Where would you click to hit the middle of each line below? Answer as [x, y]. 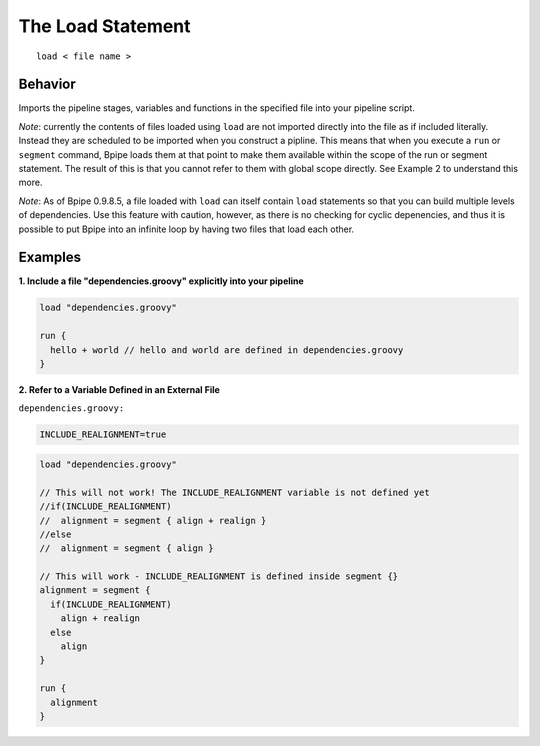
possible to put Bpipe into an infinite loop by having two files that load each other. [186, 229]
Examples [50, 257]
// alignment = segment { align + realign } [153, 520]
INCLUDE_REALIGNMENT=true [103, 434]
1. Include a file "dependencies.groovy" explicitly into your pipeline [161, 281]
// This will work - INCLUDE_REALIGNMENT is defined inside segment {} [219, 576]
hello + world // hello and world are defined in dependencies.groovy [227, 349]
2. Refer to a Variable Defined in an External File [119, 390]
